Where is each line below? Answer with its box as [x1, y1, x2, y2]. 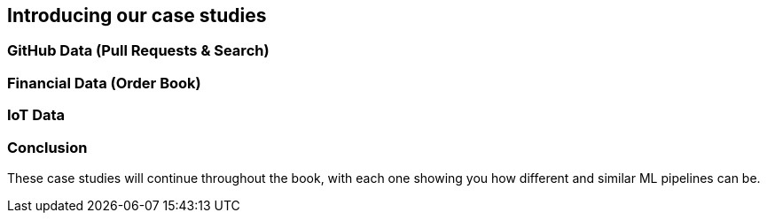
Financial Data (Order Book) [7, 73, 201, 92]
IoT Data [7, 106, 66, 125]
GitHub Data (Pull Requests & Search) [7, 42, 270, 60]
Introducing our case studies [7, 4, 267, 27]
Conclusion [7, 138, 88, 156]
